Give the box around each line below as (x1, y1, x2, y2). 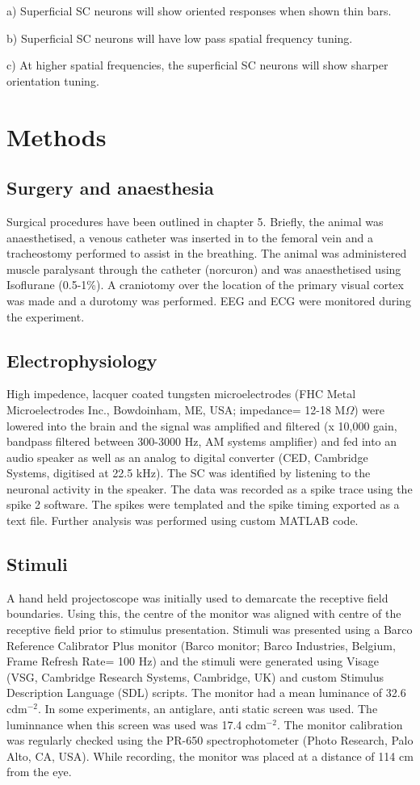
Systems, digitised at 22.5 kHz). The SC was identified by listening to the (6, 464, 371, 481)
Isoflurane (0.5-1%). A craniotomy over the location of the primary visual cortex (6, 276, 404, 293)
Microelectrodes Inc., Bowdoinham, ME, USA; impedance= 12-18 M (6, 401, 346, 418)
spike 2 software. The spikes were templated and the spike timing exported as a (6, 496, 400, 513)
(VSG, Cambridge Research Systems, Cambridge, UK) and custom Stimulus (6, 668, 384, 685)
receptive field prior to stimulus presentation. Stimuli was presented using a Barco (6, 621, 413, 638)
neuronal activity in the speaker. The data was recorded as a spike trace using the (6, 480, 413, 497)
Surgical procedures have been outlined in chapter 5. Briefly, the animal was (6, 212, 384, 229)
